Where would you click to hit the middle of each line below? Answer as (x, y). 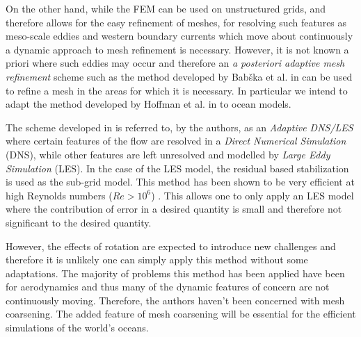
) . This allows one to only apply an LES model (252, 195)
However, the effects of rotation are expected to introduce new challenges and (171, 246)
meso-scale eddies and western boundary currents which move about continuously (179, 36)
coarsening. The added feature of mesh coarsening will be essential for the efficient (181, 314)
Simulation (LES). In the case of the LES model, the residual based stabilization (177, 168)
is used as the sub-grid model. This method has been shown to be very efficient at (180, 182)
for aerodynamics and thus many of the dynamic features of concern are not (168, 287)
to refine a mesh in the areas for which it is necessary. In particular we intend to (177, 90)
